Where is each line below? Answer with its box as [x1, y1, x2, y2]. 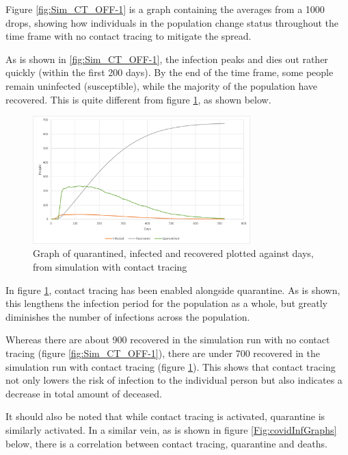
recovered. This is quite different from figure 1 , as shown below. [5, 92, 271, 106]
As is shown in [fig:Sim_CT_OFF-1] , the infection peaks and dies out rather [5, 51, 328, 66]
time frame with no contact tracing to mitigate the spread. [5, 29, 252, 43]
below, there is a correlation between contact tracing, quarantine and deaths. [5, 436, 327, 450]
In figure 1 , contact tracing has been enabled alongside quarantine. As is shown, [5, 282, 340, 297]
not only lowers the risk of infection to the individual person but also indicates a [5, 373, 343, 387]
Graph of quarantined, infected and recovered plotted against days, [33, 246, 314, 260]
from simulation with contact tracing [33, 259, 187, 273]
